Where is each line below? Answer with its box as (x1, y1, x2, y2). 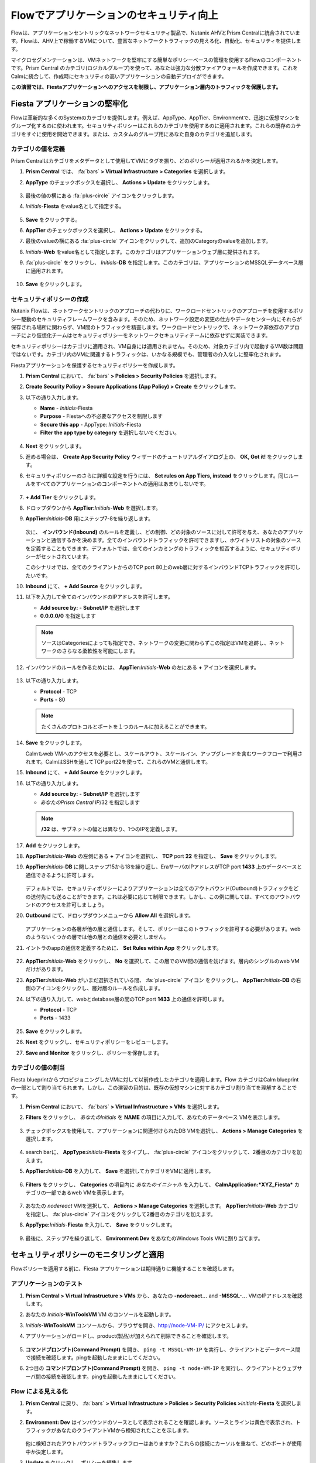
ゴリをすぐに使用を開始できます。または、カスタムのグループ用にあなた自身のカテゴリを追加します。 (11, 130, 256, 138)
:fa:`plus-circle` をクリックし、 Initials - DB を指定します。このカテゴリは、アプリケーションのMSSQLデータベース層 (25, 259, 304, 266)
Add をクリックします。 (25, 842, 83, 849)
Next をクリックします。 (25, 442, 85, 449)
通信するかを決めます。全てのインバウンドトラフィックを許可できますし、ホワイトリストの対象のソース (50, 537, 301, 544)
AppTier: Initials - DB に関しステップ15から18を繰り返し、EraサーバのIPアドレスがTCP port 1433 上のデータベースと (25, 863, 303, 870)
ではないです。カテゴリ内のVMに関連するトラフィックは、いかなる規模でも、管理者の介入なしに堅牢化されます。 (11, 351, 284, 358)
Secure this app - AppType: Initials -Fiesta (40, 421, 142, 428)
